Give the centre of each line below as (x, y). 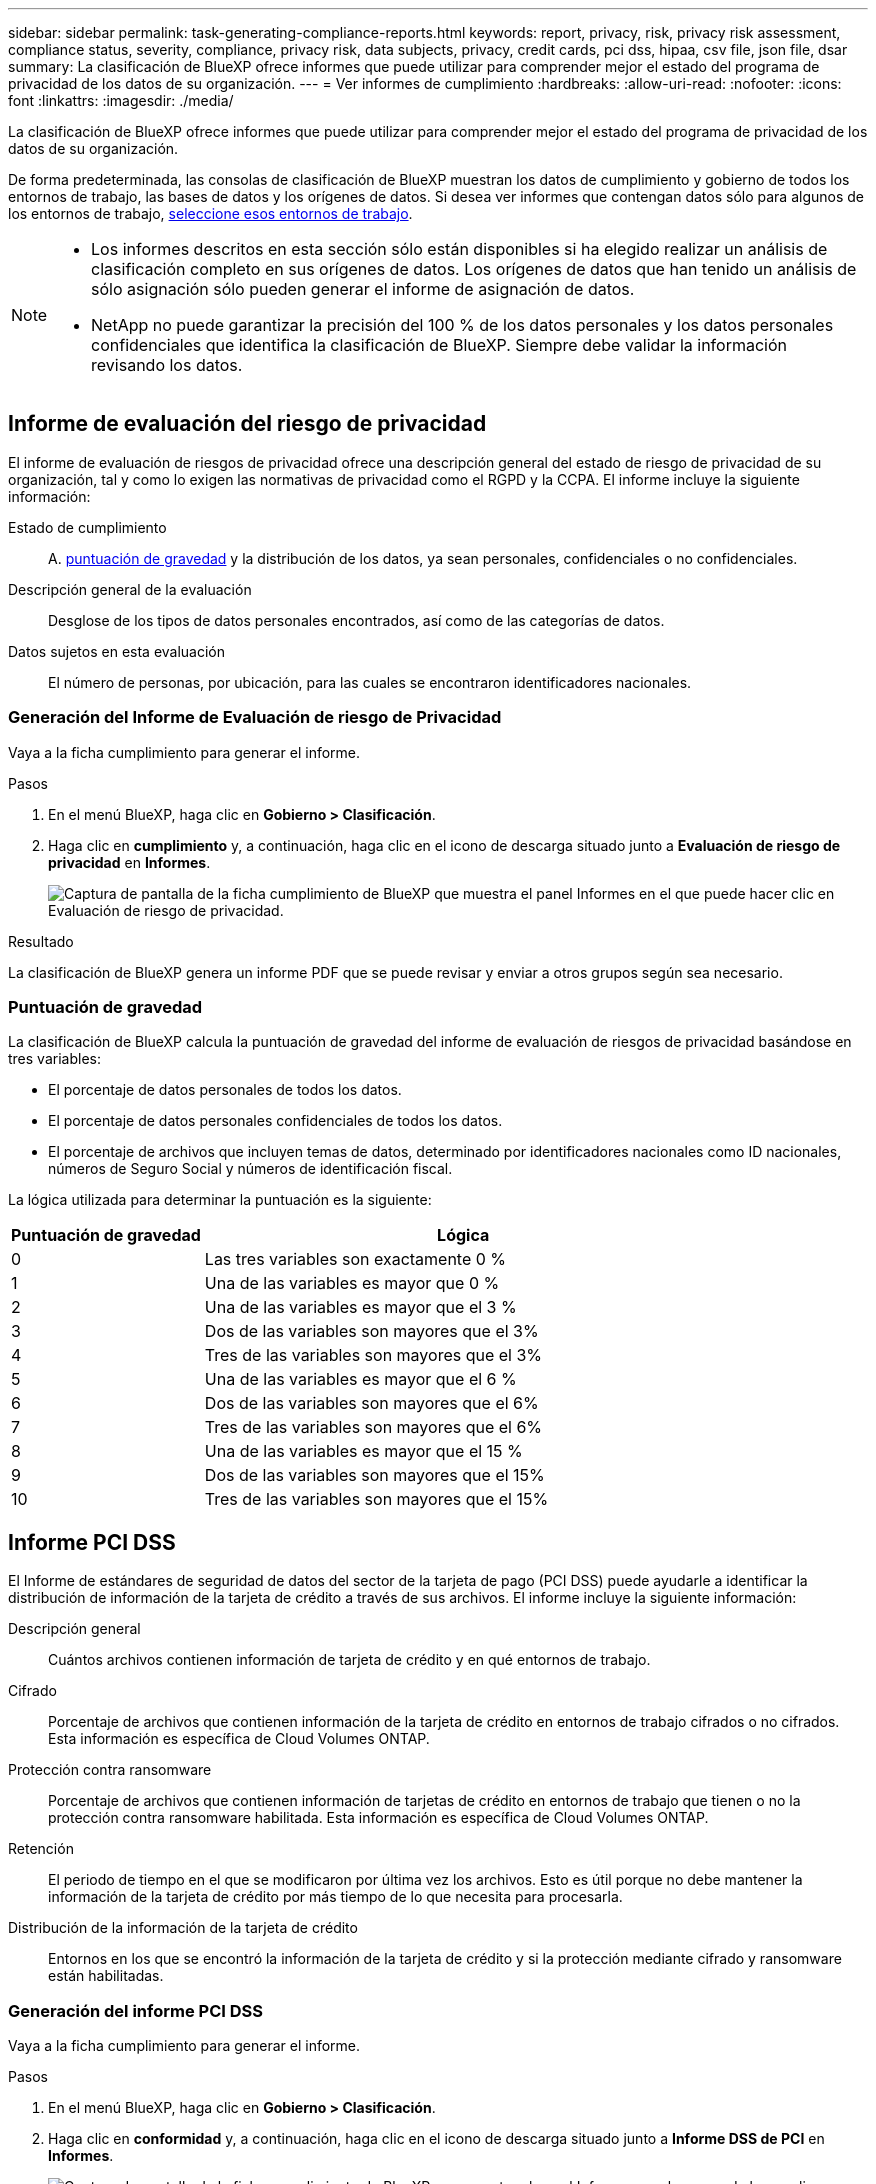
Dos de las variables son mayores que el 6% (371, 1403)
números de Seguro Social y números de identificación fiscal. (250, 1169)
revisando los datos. (167, 365)
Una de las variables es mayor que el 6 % (360, 1379)
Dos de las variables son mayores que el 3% (371, 1331)
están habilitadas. (106, 1976)
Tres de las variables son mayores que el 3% (373, 1355)
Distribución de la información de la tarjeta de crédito (183, 1928)
